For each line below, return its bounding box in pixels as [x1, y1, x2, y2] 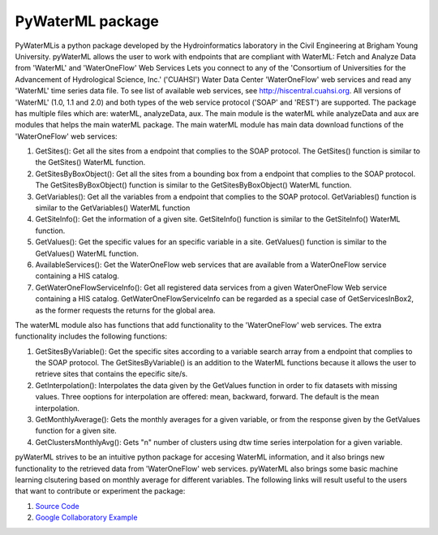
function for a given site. [35, 426, 117, 436]
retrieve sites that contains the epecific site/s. [35, 369, 188, 379]
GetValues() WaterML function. [35, 248, 140, 258]
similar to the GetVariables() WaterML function [35, 203, 191, 213]
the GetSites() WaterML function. [35, 157, 146, 167]
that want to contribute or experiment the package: [15, 486, 186, 496]
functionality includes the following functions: [15, 331, 168, 341]
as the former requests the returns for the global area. [35, 305, 216, 315]
